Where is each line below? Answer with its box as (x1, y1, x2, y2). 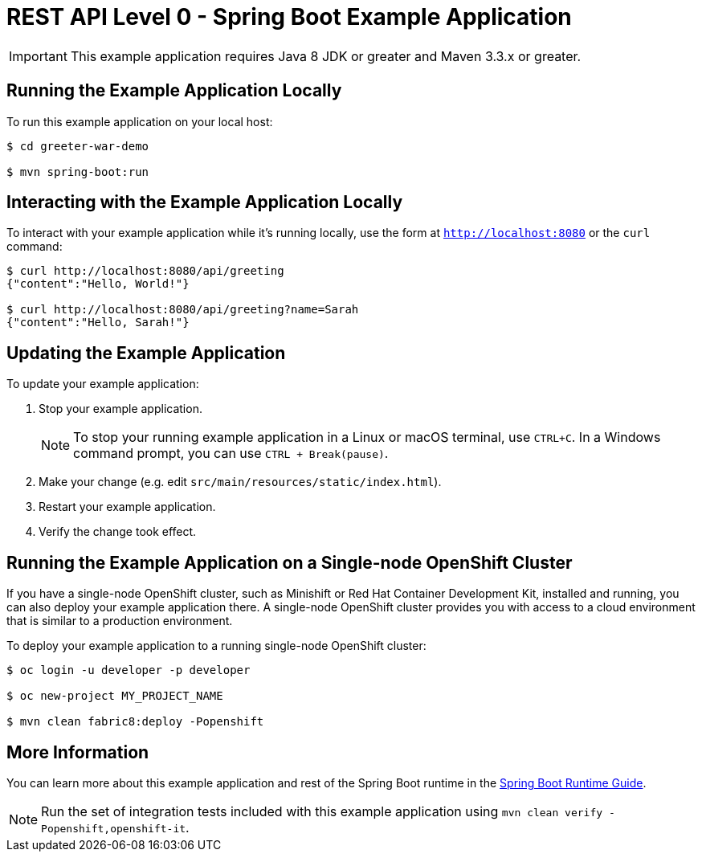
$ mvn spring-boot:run (6, 165, 149, 178)
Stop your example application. (39, 402, 202, 416)
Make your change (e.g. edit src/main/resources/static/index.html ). (39, 475, 442, 489)
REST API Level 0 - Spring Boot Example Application (6, 3, 572, 31)
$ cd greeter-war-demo (6, 139, 149, 153)
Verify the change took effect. (39, 525, 197, 539)
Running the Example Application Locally (6, 80, 342, 101)
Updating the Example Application (6, 342, 286, 363)
